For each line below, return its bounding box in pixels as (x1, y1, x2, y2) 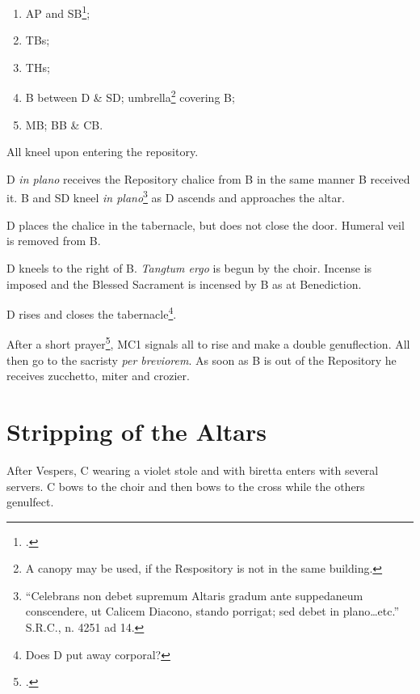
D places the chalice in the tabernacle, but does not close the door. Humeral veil (6, 216, 405, 233)
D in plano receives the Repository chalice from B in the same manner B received (6, 170, 410, 187)
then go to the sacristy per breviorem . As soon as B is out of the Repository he (6, 351, 397, 368)
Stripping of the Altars (6, 414, 267, 447)
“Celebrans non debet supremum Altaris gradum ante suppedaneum (25, 586, 363, 603)
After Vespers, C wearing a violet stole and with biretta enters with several (6, 461, 379, 478)
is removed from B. (6, 232, 101, 249)
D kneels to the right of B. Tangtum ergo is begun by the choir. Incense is (6, 259, 372, 276)
